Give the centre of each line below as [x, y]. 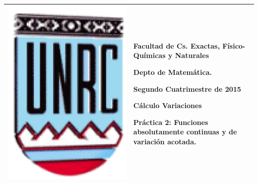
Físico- [234, 45]
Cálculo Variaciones [167, 105]
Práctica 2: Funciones [171, 122]
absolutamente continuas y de [185, 132]
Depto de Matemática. [173, 72]
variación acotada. [165, 141]
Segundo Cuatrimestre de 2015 [187, 89]
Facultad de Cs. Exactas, [176, 45]
